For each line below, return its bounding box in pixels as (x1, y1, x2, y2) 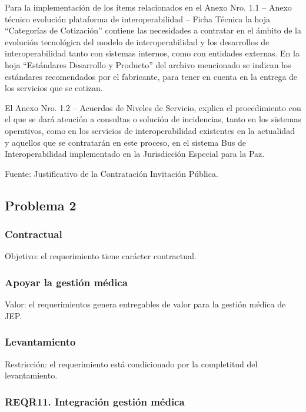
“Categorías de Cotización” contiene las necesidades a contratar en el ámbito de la (5, 24, 301, 36)
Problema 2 (5, 196, 76, 214)
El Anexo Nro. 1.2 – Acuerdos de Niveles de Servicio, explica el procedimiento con (5, 101, 301, 113)
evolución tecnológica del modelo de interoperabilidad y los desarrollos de (5, 35, 270, 48)
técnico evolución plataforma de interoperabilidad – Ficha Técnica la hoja (5, 12, 271, 25)
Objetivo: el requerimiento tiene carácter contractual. (5, 250, 197, 262)
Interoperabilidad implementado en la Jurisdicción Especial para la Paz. (5, 148, 265, 160)
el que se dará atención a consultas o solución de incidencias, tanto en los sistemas (5, 113, 301, 125)
